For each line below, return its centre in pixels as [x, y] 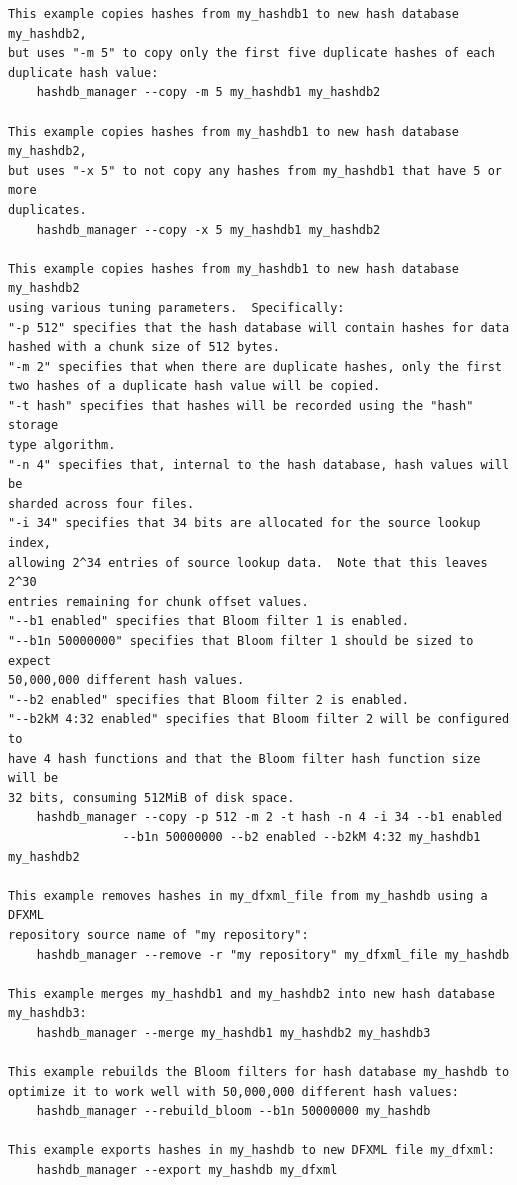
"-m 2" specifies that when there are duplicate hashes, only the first [255, 366]
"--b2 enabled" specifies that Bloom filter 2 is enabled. [208, 699]
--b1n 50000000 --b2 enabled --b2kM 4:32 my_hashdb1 [301, 836]
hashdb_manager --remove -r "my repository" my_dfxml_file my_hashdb [273, 954]
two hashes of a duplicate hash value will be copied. [194, 386]
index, [29, 543]
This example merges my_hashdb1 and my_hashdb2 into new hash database [251, 993]
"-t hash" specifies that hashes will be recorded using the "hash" [241, 405]
